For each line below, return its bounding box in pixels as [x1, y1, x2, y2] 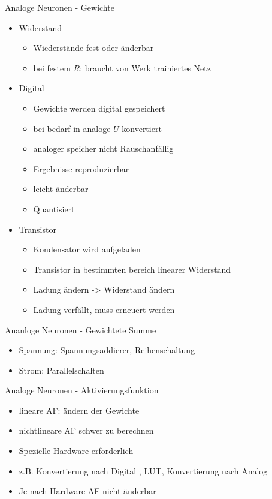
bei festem [33, 61, 71, 74]
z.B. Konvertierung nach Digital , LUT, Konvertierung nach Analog [19, 464, 268, 477]
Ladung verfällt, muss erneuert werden [33, 303, 175, 315]
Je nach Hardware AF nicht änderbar [19, 485, 156, 497]
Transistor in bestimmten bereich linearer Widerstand [33, 263, 231, 275]
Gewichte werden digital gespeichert [33, 101, 165, 114]
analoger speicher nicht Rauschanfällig [33, 142, 174, 155]
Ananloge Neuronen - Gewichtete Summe [5, 323, 156, 336]
